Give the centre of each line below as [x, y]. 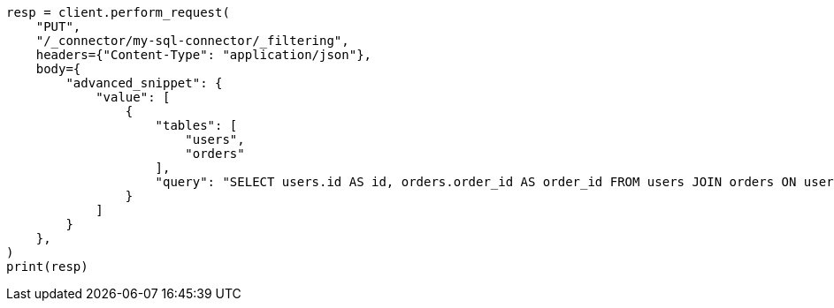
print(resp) [47, 267]
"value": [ [133, 97]
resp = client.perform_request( [118, 12]
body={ [58, 69]
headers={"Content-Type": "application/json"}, [204, 55]
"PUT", [58, 26]
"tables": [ [196, 125]
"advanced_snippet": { [144, 83]
